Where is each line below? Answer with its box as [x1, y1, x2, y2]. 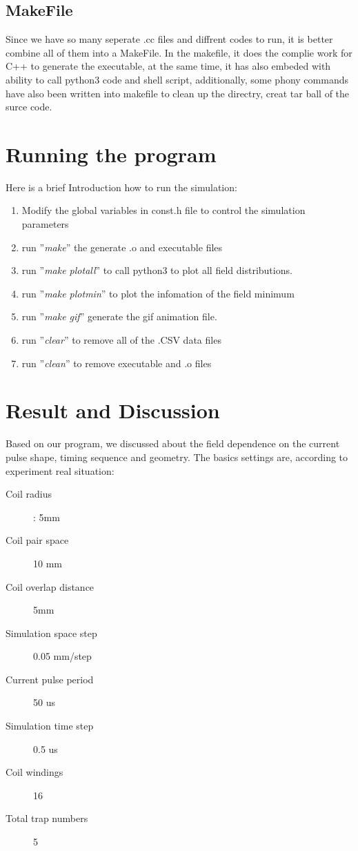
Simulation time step [6, 718, 94, 733]
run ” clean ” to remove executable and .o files [21, 355, 212, 370]
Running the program [6, 139, 217, 168]
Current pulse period [6, 672, 94, 686]
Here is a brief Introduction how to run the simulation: [6, 179, 237, 194]
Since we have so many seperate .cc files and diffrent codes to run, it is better [6, 32, 333, 46]
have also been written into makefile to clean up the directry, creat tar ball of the [6, 86, 350, 100]
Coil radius [6, 487, 52, 501]
